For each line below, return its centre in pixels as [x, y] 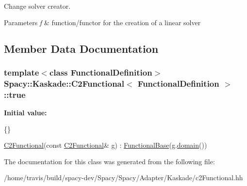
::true [15, 94]
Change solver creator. [37, 6]
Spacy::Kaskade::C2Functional [64, 83]
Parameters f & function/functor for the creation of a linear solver [102, 22]
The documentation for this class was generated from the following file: [109, 161]
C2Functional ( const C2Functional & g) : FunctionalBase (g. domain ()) [106, 145]
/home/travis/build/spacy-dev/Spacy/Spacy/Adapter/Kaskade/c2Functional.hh [123, 178]
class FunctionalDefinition [101, 72]
